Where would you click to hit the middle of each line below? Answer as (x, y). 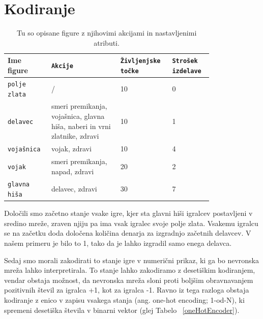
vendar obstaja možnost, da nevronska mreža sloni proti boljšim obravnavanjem (129, 280)
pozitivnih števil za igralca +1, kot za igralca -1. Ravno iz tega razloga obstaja (127, 290)
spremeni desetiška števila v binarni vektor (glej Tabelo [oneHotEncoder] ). (122, 310)
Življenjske (140, 61)
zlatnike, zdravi (75, 136)
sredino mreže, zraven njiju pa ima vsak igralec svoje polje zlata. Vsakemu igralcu (131, 223)
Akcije (62, 66)
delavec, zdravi (74, 189)
